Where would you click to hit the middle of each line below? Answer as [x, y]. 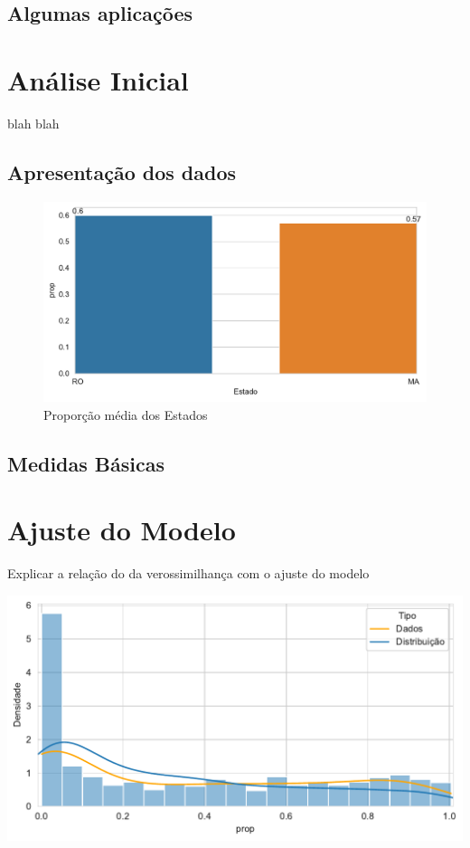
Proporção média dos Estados [126, 414]
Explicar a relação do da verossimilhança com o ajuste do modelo [188, 573]
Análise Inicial [98, 79]
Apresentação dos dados [122, 172]
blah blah [33, 123]
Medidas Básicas [86, 463]
